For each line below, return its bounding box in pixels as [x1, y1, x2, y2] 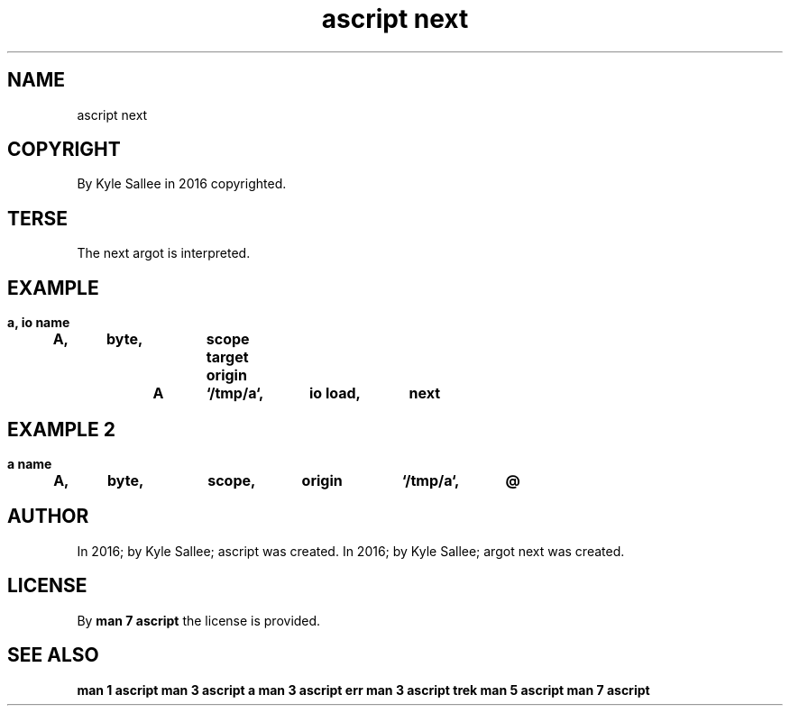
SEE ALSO [7, 644, 99, 667]
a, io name [7, 315, 70, 331]
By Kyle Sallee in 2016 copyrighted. [77, 176, 287, 192]
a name [7, 455, 52, 471]
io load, [309, 384, 361, 403]
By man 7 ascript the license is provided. [77, 612, 321, 628]
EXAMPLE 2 [7, 417, 115, 441]
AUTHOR [7, 505, 89, 528]
